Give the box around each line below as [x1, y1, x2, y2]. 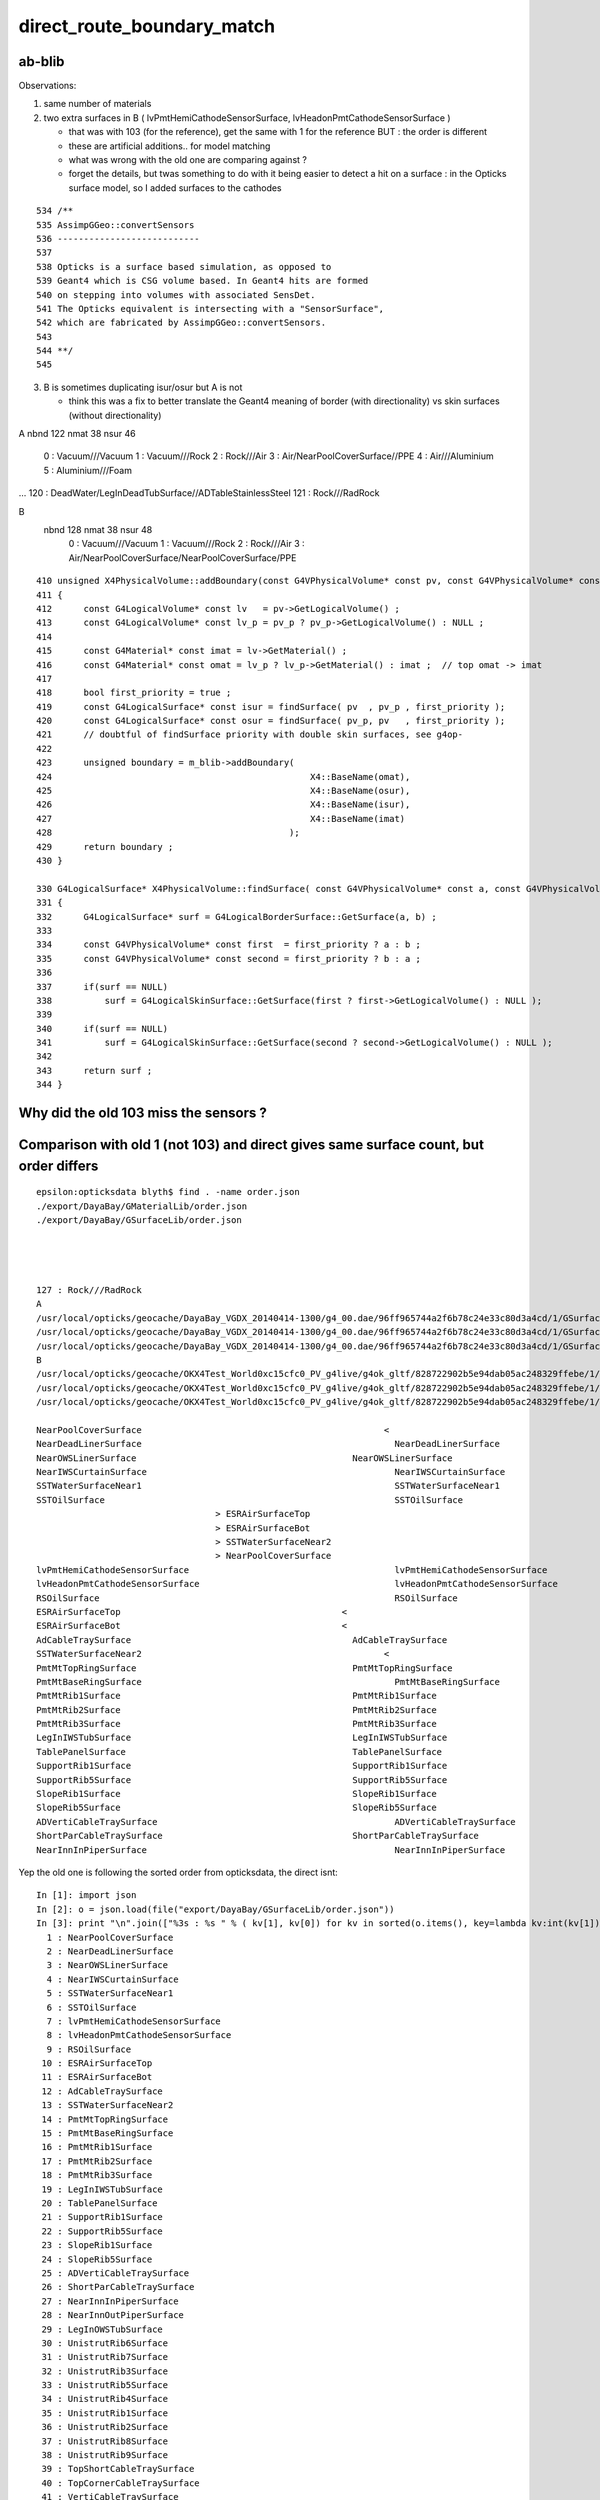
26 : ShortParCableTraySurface [41, 2281, 195, 2293]
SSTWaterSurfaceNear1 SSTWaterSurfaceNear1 [36, 1480, 500, 1492]
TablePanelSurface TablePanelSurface [36, 1746, 443, 1757]
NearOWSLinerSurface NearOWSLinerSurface [36, 1452, 453, 1464]
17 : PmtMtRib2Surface [41, 2155, 153, 2167]
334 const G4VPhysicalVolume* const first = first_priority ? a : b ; [36, 939, 422, 950]
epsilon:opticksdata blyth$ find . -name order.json [36, 1186, 300, 1198]
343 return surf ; [36, 1065, 153, 1076]
